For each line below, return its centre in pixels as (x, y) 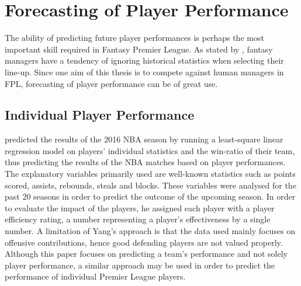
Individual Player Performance (100, 115)
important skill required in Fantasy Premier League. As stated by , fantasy (139, 49)
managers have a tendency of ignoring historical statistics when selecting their (144, 60)
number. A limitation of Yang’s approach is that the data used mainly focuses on (150, 231)
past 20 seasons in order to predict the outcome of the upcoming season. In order (150, 196)
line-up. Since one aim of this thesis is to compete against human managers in (144, 71)
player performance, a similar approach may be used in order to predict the (140, 265)
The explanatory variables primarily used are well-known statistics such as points (150, 174)
